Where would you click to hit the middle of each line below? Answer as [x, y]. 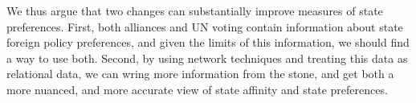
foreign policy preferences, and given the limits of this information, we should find [208, 42]
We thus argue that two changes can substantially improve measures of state [195, 10]
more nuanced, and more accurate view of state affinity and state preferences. [197, 89]
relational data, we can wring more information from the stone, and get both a [200, 74]
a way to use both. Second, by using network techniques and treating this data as [207, 58]
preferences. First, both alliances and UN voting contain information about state [205, 26]
